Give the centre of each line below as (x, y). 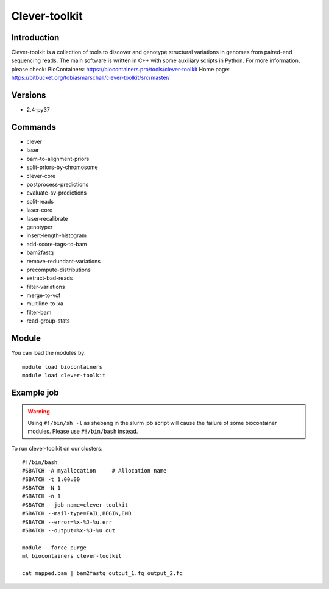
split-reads (40, 201)
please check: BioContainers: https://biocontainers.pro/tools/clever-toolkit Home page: (121, 69)
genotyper (40, 227)
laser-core (40, 210)
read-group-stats (48, 321)
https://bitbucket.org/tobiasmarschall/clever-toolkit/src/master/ (90, 78)
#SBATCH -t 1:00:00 (51, 479)
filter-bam (39, 312)
